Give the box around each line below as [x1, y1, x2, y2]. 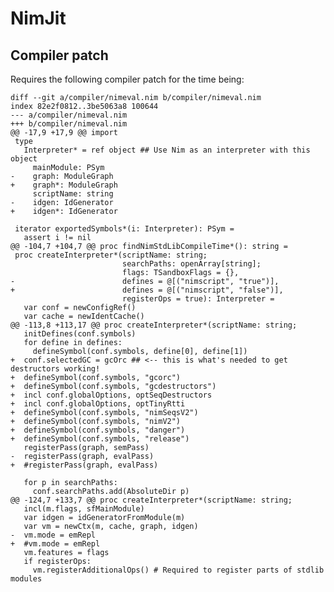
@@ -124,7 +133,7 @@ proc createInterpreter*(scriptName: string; [10, 495, 293, 505]
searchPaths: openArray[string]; [121, 259, 262, 269]
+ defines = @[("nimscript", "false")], [10, 285, 284, 295]
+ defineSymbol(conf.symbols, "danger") [10, 425, 186, 435]
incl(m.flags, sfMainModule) [23, 504, 145, 514]
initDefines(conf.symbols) [23, 329, 137, 339]
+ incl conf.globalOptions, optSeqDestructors [10, 390, 213, 400]
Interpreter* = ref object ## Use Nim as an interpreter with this [23, 145, 311, 155]
